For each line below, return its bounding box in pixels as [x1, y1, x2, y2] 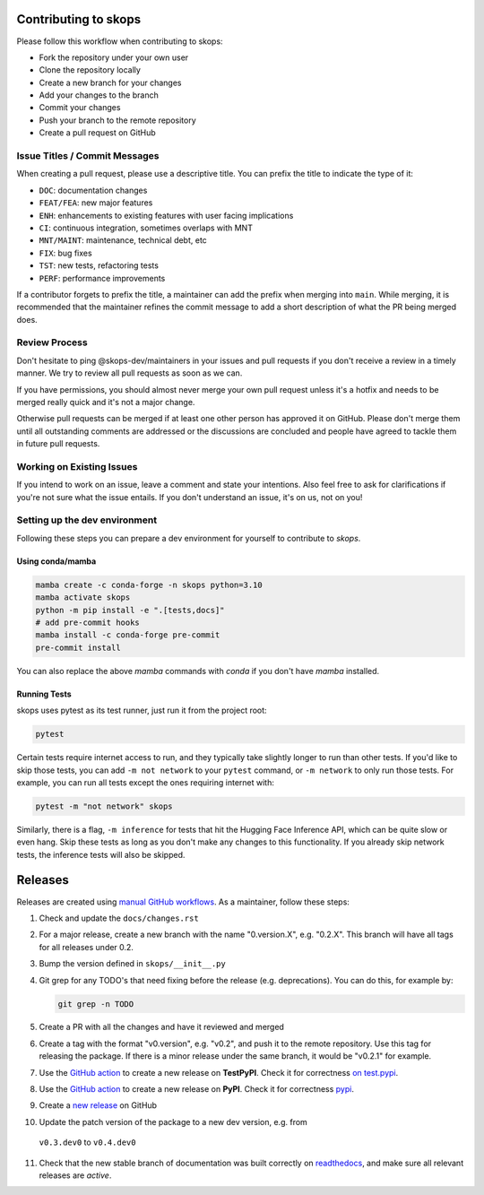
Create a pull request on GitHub [39, 127, 156, 138]
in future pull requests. [16, 438, 100, 449]
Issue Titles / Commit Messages [16, 150, 160, 162]
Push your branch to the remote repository [39, 115, 196, 126]
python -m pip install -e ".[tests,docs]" [35, 605, 225, 615]
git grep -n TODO [57, 999, 134, 1009]
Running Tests [16, 688, 72, 699]
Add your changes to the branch [39, 90, 159, 100]
